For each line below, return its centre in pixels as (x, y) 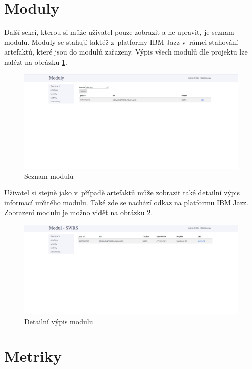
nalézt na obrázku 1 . (36, 61)
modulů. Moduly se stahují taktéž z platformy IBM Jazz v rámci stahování (121, 42)
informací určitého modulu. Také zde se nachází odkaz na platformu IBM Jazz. (126, 202)
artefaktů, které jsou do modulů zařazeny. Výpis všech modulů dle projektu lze (126, 52)
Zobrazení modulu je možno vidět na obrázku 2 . (79, 212)
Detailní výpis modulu (59, 321)
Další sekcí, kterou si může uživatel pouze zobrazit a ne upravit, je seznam (119, 32)
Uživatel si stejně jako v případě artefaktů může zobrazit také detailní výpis (122, 193)
